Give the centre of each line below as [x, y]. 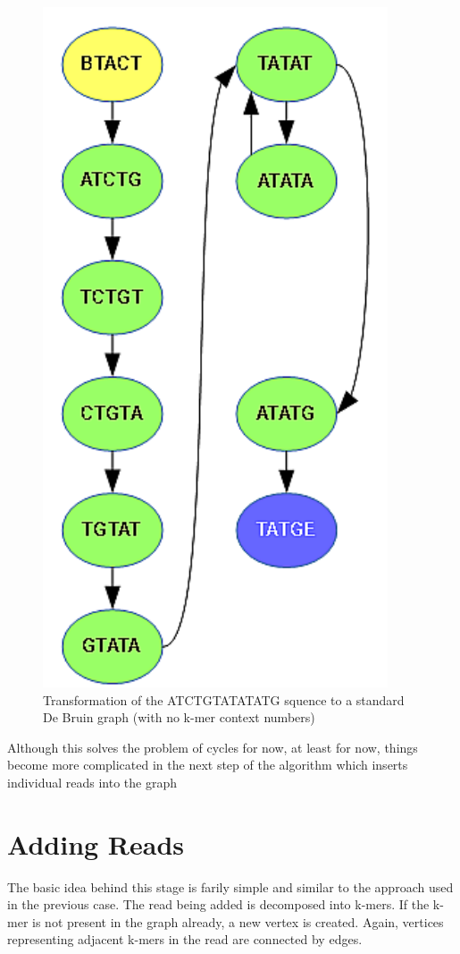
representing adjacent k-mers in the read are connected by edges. [185, 939]
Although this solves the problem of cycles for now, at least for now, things [213, 747]
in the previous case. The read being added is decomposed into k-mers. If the [218, 904]
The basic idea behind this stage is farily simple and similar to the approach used [230, 886]
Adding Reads [96, 843]
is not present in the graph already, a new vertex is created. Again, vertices [238, 921]
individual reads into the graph [92, 782]
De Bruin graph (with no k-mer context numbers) [179, 717]
